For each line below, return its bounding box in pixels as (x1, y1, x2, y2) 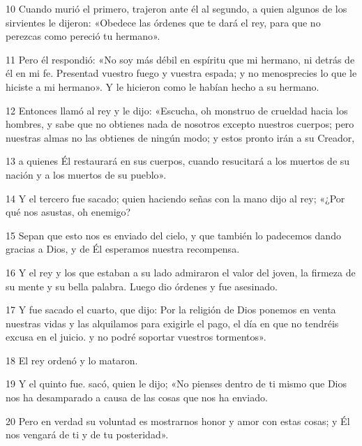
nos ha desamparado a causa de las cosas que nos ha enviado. (6, 390, 268, 405)
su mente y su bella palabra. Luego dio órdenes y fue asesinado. (6, 278, 278, 293)
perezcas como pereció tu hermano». (6, 29, 160, 43)
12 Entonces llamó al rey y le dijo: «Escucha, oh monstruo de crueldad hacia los (6, 103, 348, 117)
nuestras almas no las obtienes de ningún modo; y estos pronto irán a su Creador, (6, 130, 355, 144)
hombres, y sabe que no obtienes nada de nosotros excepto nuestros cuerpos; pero (6, 117, 354, 131)
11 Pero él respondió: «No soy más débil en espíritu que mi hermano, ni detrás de (6, 52, 355, 66)
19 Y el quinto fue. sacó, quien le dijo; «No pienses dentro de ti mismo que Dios (6, 376, 347, 391)
